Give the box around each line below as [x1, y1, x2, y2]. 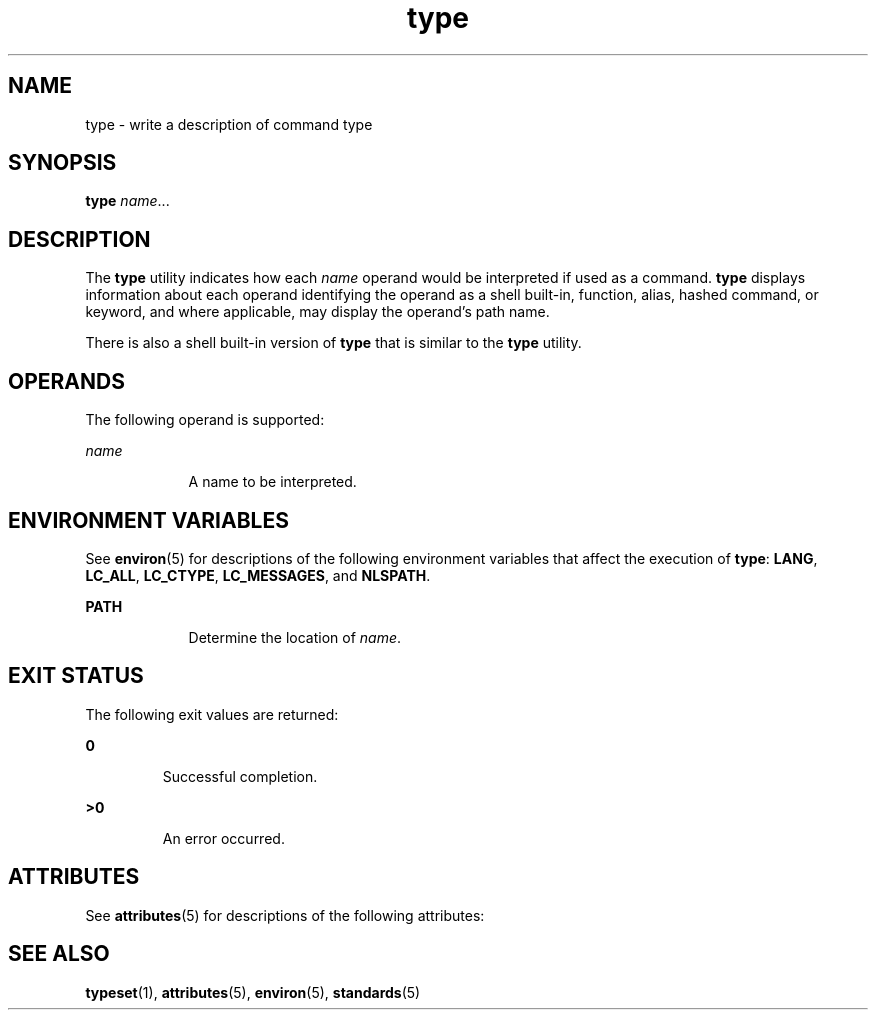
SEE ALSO [8, 941, 110, 967]
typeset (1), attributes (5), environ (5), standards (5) [85, 983, 421, 1001]
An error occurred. [162, 829, 285, 847]
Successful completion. [162, 767, 318, 785]
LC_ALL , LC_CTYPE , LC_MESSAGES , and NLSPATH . [85, 566, 431, 584]
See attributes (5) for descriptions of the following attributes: [85, 906, 485, 924]
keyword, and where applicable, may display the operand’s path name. [85, 303, 550, 321]
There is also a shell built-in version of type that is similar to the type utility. [85, 334, 582, 352]
